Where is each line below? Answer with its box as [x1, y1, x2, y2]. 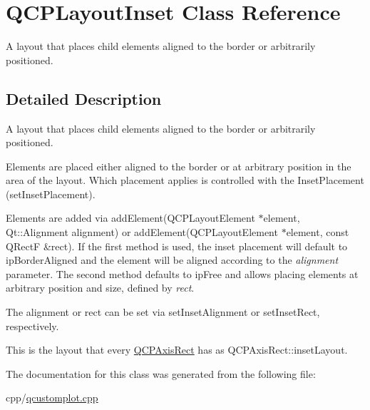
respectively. [6, 318, 59, 333]
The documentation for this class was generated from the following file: [6, 366, 316, 381]
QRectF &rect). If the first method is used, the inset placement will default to [6, 238, 348, 253]
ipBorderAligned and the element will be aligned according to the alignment [6, 252, 339, 267]
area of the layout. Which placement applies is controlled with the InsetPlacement [6, 173, 364, 188]
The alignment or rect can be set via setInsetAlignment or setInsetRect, [6, 304, 320, 319]
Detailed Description [6, 87, 162, 109]
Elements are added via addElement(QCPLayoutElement [6, 210, 255, 225]
